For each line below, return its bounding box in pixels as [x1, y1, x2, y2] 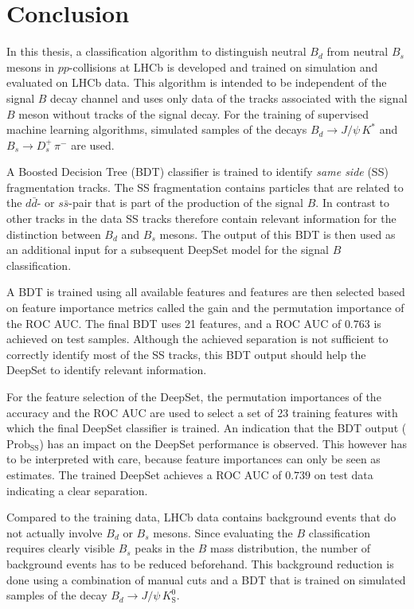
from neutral [326, 43, 389, 60]
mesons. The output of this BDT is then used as [159, 225, 396, 242]
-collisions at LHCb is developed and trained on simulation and [68, 58, 378, 75]
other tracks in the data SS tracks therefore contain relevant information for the [6, 210, 396, 227]
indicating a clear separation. [6, 482, 148, 498]
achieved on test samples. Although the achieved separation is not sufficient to [6, 330, 389, 347]
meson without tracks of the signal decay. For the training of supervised [18, 105, 369, 122]
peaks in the [135, 540, 195, 556]
